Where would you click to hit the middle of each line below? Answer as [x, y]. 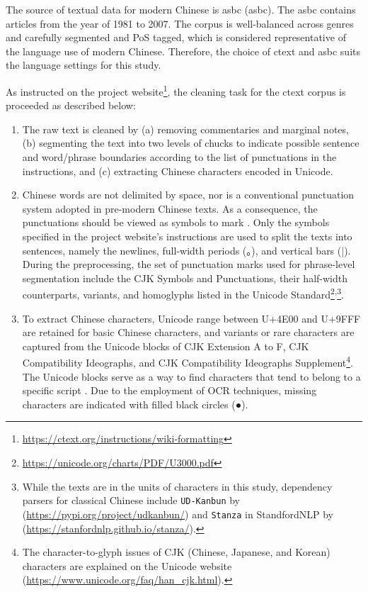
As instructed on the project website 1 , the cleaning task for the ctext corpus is [176, 90]
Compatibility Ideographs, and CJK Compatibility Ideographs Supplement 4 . [188, 362]
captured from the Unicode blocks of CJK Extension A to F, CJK [166, 346]
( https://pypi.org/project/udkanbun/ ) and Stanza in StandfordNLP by [178, 514]
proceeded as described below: [71, 105]
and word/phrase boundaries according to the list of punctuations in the [179, 157]
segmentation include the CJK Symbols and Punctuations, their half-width [185, 278]
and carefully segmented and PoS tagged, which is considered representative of [176, 37]
